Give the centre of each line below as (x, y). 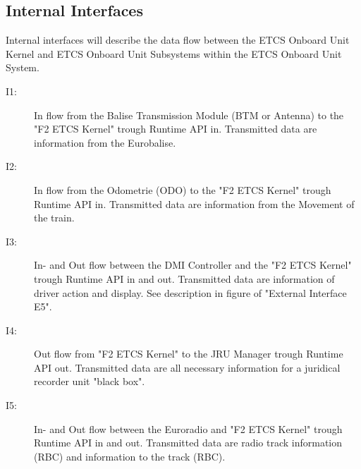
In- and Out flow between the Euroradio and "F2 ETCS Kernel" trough (188, 428)
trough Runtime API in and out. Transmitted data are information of (184, 278)
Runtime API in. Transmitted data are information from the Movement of (194, 203)
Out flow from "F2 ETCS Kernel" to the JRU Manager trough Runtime (189, 354)
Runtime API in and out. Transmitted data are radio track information (188, 443)
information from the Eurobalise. (105, 142)
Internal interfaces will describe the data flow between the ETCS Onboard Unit (178, 40)
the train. (54, 218)
